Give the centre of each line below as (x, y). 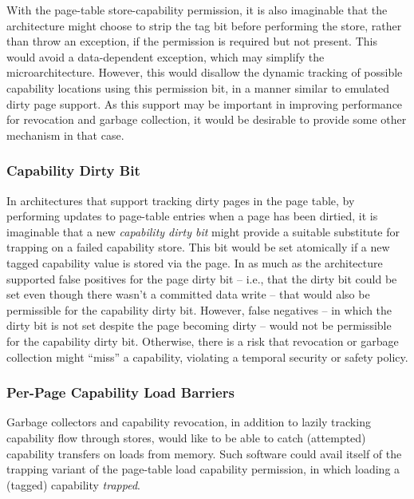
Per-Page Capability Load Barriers (120, 392)
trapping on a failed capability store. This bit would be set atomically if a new (198, 247)
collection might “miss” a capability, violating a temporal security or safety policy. (207, 356)
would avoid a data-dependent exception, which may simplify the (166, 56)
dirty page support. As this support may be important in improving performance (205, 103)
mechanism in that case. (65, 135)
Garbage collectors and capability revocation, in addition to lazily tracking (189, 422)
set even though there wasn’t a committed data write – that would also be (188, 294)
